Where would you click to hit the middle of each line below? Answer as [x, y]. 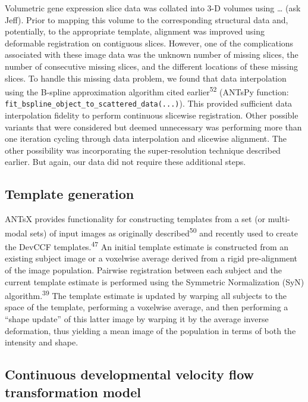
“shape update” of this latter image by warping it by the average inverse [137, 318]
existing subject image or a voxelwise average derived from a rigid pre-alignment [151, 258]
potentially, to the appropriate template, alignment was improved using [135, 31]
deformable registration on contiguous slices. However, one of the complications [149, 43]
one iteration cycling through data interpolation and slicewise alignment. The [146, 138]
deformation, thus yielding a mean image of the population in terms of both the [150, 330]
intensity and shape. [42, 342]
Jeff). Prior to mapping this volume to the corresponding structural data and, [147, 19]
